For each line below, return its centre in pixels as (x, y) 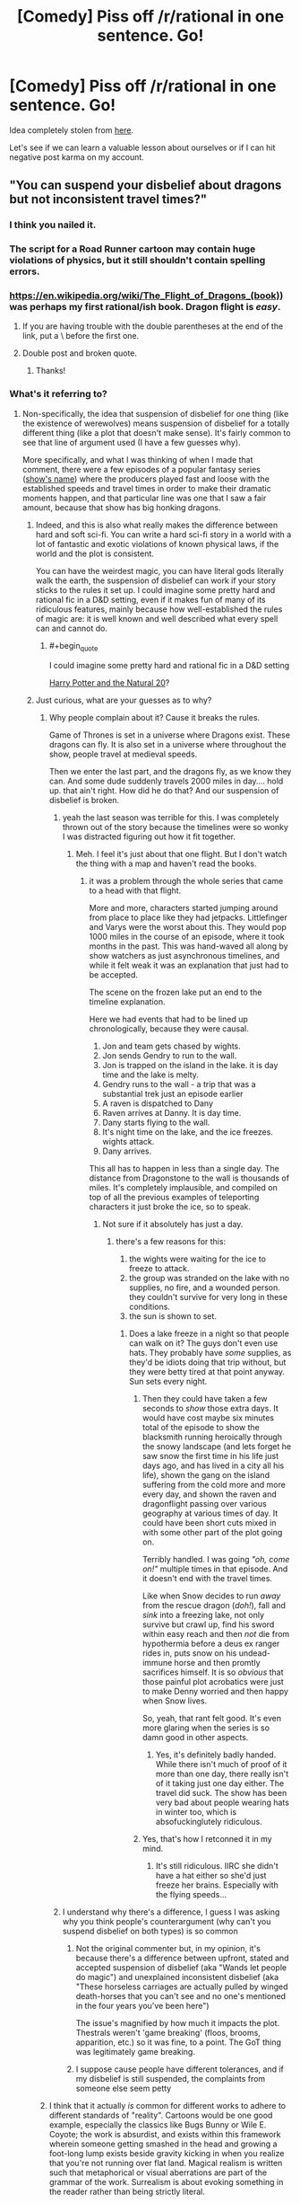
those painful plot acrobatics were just (213, 1681)
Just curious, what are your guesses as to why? (124, 700)
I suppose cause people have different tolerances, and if (180, 2069)
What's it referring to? (58, 394)
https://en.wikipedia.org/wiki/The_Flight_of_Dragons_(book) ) (146, 296)
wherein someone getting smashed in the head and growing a (163, 2144)
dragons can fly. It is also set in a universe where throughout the (167, 744)
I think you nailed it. (53, 225)
